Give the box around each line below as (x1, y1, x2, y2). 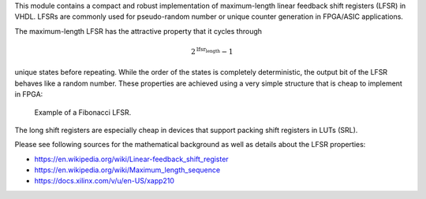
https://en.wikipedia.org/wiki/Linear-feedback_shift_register (34, 154, 229, 164)
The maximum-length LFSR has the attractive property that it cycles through (14, 26, 263, 35)
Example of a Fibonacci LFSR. (34, 107, 132, 117)
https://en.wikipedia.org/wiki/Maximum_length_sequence (34, 165, 221, 175)
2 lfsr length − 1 (190, 46, 234, 56)
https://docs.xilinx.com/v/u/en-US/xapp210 (34, 176, 175, 186)
